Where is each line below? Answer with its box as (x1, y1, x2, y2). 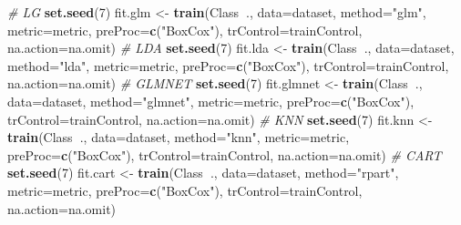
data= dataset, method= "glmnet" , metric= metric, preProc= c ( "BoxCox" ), (7, 91, 415, 110)
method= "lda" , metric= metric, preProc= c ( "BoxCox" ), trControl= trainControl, (7, 56, 449, 75)
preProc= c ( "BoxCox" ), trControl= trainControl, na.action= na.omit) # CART (7, 145, 442, 164)
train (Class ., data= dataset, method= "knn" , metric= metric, (7, 128, 350, 147)
